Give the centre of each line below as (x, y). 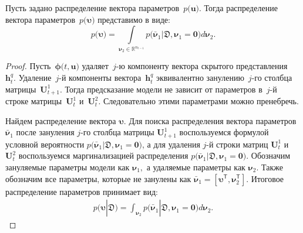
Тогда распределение (241, 8)
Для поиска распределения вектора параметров (213, 120)
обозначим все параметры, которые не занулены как (98, 178)
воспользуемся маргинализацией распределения (103, 155)
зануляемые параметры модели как (68, 167)
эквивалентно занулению (200, 78)
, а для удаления (171, 144)
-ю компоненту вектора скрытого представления (202, 66)
